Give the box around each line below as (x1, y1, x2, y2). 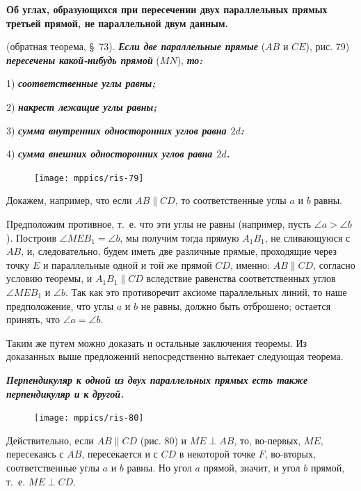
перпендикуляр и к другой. (6, 386, 125, 400)
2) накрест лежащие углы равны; (6, 99, 157, 114)
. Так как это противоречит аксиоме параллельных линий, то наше (65, 284, 347, 299)
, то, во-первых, (234, 432, 301, 447)
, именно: (230, 257, 270, 272)
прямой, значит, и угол (203, 460, 300, 474)
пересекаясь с (6, 446, 64, 461)
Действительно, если (6, 432, 94, 447)
